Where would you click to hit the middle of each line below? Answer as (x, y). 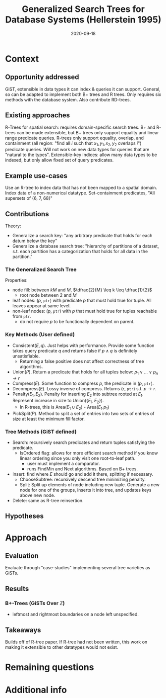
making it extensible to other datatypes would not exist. (62, 647)
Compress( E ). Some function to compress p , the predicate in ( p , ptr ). (83, 383)
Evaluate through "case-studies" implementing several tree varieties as (78, 568)
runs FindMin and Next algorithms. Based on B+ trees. (82, 469)
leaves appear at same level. (41, 306)
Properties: (17, 280)
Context (22, 59)
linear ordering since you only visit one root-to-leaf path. (78, 458)
